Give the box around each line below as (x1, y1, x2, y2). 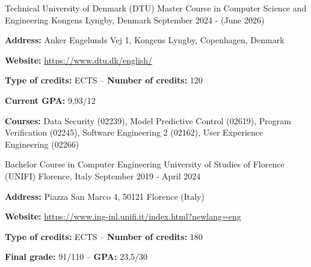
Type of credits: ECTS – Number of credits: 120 (5, 74, 203, 86)
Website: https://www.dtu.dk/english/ (5, 53, 153, 66)
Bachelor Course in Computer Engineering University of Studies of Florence (5, 158, 285, 170)
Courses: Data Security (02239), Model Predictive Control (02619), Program (5, 114, 291, 127)
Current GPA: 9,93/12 (5, 94, 96, 106)
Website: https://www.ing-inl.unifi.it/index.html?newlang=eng (5, 210, 241, 223)
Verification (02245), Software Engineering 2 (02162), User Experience (5, 126, 263, 139)
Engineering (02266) (5, 137, 79, 150)
